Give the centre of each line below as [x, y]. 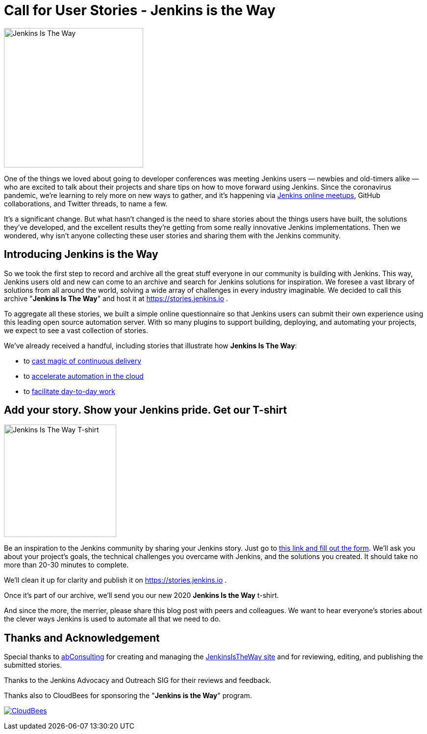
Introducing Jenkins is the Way [81, 254]
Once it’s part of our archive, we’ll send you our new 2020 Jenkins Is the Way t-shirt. [141, 595]
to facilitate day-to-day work [69, 391]
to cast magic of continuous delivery [83, 361]
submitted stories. [33, 665]
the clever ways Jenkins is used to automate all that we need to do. [113, 619]
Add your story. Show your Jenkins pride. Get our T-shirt [146, 410]
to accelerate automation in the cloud [84, 376]
